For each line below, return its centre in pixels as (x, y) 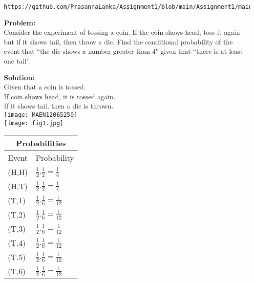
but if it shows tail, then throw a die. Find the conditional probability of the (118, 41)
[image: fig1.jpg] (34, 123)
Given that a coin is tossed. (45, 87)
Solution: (19, 77)
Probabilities (41, 143)
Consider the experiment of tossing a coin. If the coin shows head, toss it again (122, 32)
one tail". (18, 61)
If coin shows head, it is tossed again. (60, 96)
